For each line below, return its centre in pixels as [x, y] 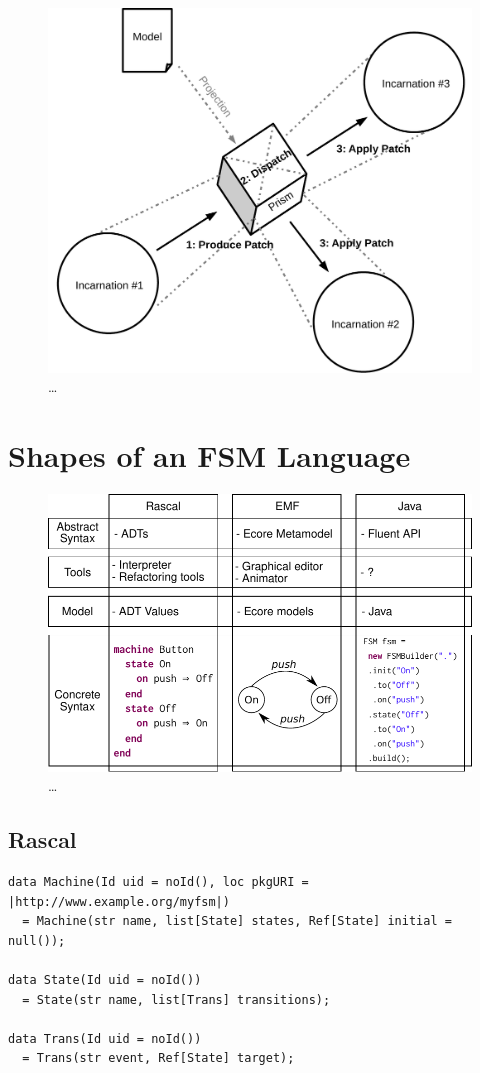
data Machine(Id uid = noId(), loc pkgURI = [158, 881]
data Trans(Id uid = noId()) [105, 1038]
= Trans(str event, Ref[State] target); [158, 1058]
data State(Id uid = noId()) [105, 979]
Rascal [42, 839]
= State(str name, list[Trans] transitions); [176, 999]
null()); [37, 940]
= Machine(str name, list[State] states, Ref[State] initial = [237, 921]
